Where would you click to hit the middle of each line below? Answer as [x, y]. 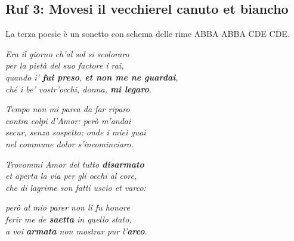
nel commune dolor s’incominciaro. [69, 143]
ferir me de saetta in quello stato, [69, 219]
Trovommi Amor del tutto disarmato [75, 164]
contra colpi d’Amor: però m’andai [68, 120]
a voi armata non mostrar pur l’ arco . [76, 231]
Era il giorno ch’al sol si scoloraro [67, 53]
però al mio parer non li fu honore [68, 207]
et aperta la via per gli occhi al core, [71, 176]
